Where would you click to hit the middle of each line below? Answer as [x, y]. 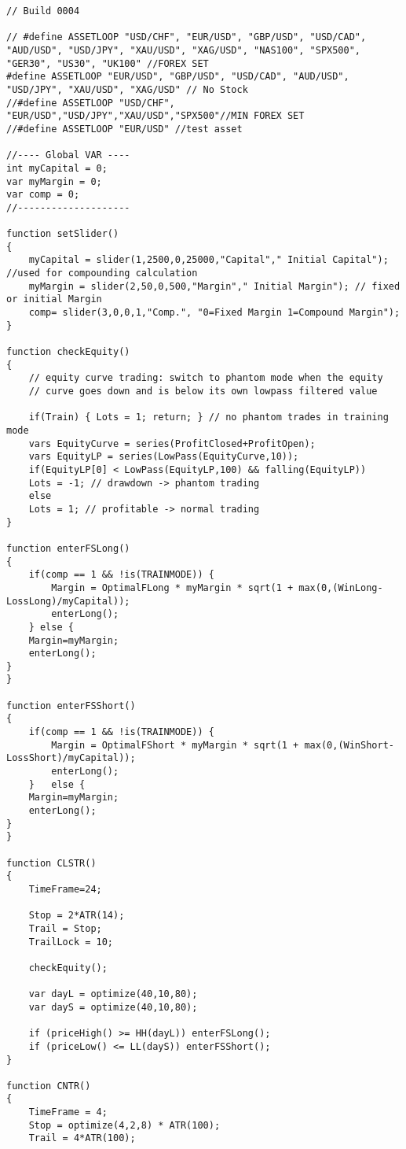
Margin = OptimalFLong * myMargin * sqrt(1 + [172, 587]
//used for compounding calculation [102, 273]
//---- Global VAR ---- [68, 155]
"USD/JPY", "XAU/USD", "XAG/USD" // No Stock [127, 89]
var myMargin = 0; [54, 181]
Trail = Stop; [65, 928]
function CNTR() [49, 1086]
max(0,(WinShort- [349, 745]
